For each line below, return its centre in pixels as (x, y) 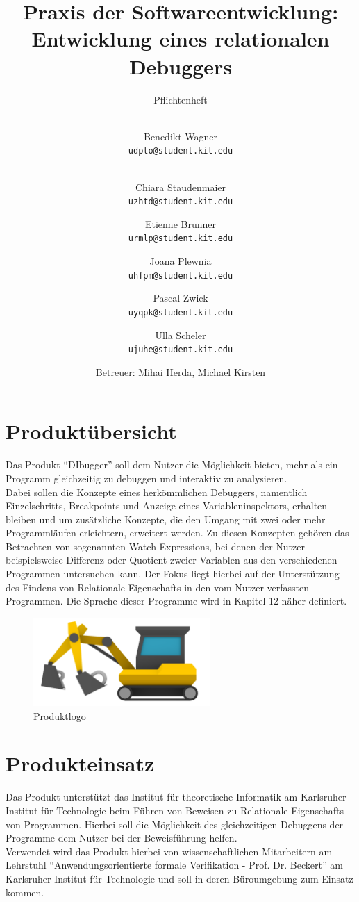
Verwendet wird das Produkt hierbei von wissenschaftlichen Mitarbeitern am (169, 851)
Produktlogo (60, 715)
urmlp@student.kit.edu (181, 239)
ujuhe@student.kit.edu (181, 350)
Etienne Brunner (181, 223)
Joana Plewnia (181, 261)
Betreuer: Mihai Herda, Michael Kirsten (181, 371)
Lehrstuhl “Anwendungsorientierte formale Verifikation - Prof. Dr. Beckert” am (174, 865)
